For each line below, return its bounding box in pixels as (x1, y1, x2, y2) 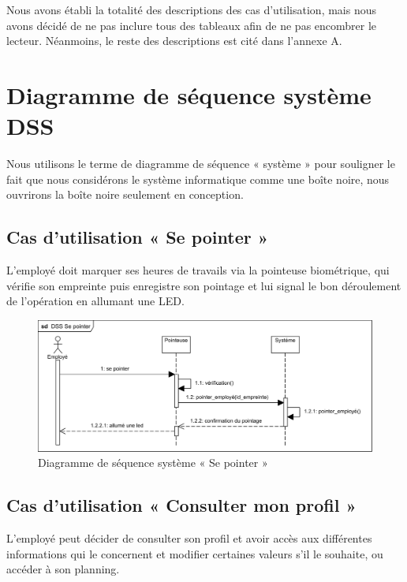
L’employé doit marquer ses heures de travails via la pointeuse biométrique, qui (6, 262, 390, 278)
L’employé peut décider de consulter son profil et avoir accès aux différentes (6, 530, 372, 547)
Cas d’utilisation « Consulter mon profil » (6, 493, 357, 517)
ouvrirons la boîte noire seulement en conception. (6, 186, 244, 203)
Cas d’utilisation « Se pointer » (6, 225, 269, 249)
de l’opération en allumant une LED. (6, 293, 185, 309)
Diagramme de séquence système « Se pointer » (38, 454, 268, 471)
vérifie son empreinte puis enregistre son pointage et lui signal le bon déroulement (6, 277, 401, 293)
